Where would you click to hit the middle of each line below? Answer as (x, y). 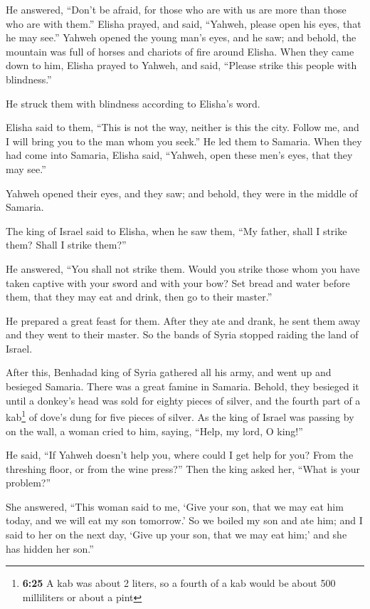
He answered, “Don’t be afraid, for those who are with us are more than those (176, 9)
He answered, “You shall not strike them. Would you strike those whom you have (183, 268)
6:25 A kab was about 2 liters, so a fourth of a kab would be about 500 (179, 583)
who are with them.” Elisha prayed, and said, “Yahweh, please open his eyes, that (184, 23)
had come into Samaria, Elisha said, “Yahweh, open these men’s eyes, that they (179, 155)
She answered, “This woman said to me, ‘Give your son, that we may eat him (175, 506)
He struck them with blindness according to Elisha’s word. (133, 103)
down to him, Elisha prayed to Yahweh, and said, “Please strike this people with (181, 65)
